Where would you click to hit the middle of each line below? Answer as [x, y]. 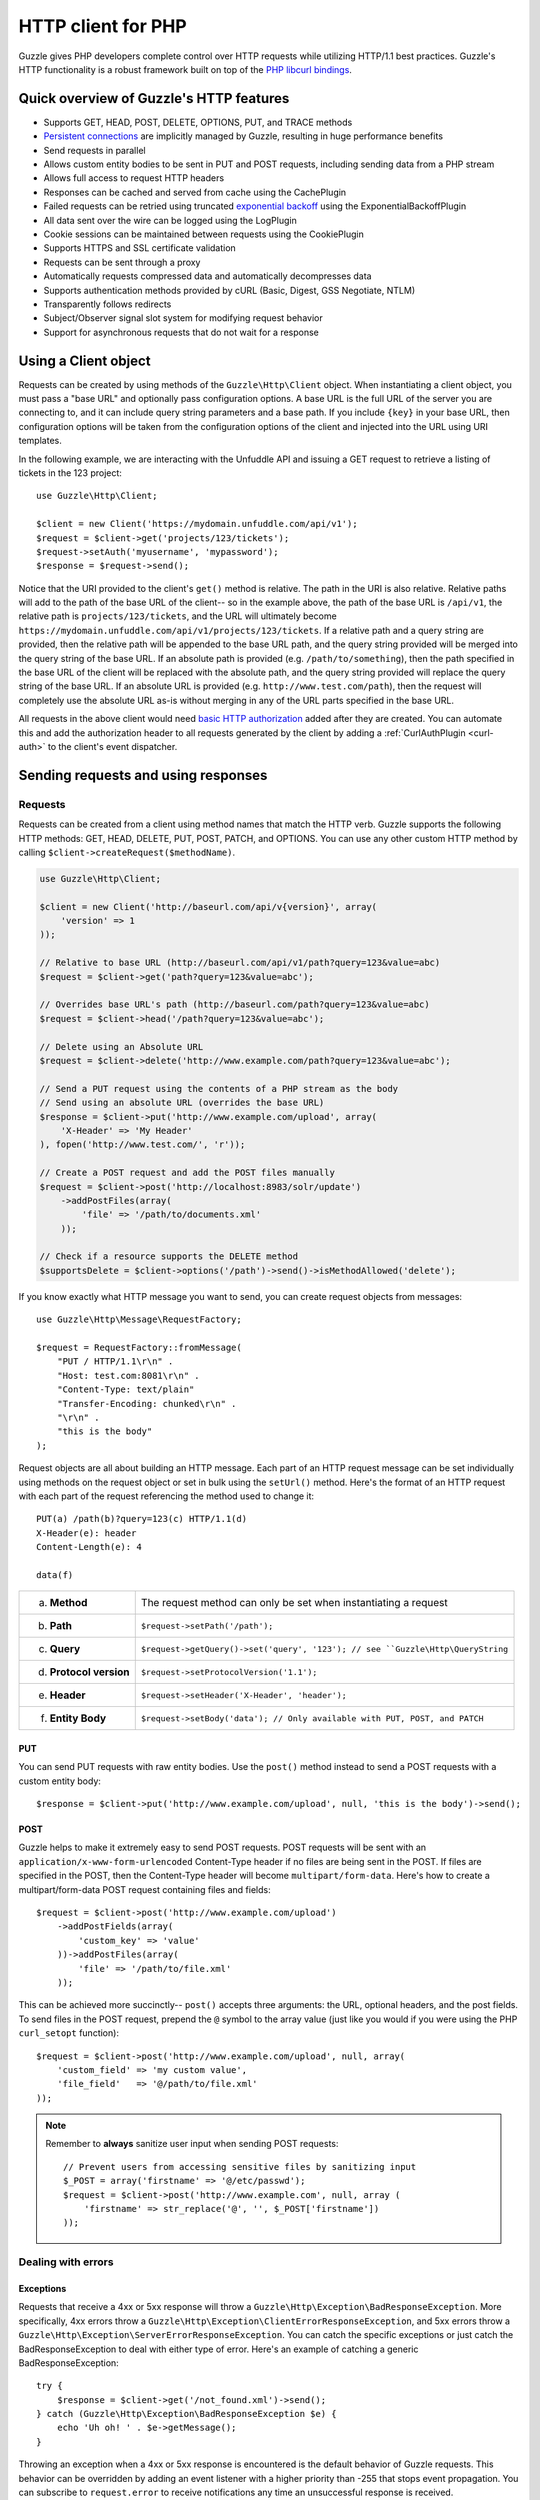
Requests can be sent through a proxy [122, 262]
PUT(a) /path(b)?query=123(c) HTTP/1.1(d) [142, 1519]
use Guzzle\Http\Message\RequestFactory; [139, 1319]
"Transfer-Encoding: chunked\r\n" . [146, 1403]
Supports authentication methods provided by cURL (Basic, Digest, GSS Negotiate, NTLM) [229, 290]
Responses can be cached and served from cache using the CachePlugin [195, 192]
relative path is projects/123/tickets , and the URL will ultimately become [177, 616]
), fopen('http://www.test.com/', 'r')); [142, 1144]
